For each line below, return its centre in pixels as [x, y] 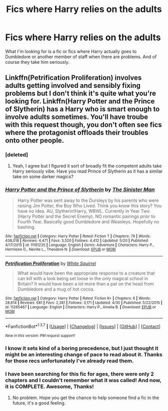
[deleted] [17, 155]
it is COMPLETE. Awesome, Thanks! [49, 386]
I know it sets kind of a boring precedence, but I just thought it [82, 348]
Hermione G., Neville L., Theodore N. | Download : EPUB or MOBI [60, 249]
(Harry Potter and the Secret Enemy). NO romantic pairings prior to [86, 216]
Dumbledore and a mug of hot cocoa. [56, 289]
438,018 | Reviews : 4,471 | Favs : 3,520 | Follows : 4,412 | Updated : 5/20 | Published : [77, 240]
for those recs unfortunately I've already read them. [69, 361]
